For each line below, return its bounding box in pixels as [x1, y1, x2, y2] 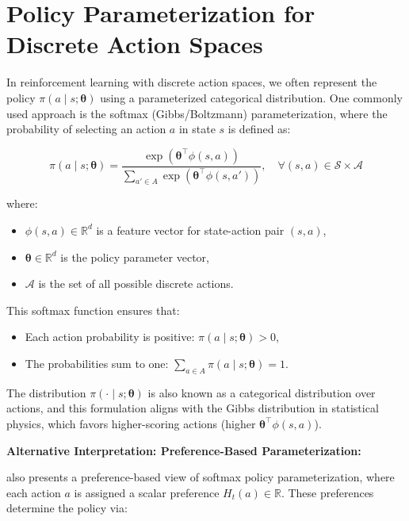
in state [178, 121, 216, 137]
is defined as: [227, 121, 291, 137]
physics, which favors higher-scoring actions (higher [6, 415, 256, 431]
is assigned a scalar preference [74, 484, 220, 500]
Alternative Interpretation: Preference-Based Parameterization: [6, 442, 361, 458]
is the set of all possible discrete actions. [38, 275, 234, 292]
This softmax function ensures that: [6, 301, 180, 318]
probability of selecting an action [6, 121, 166, 137]
